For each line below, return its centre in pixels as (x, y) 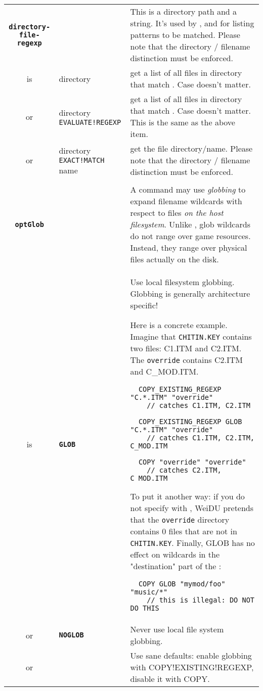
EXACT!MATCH (82, 160)
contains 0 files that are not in (184, 531)
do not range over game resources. (190, 236)
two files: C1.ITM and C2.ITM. (186, 348)
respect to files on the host (177, 213)
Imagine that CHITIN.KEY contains (191, 336)
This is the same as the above (183, 122)
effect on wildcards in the (175, 554)
